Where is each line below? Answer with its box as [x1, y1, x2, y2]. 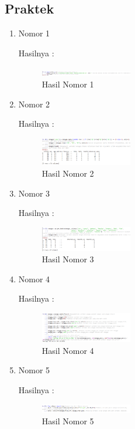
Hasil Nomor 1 [41, 77, 94, 90]
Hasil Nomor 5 [41, 415, 94, 427]
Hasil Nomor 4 [41, 344, 94, 356]
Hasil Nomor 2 [41, 167, 94, 179]
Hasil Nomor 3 [41, 253, 94, 265]
